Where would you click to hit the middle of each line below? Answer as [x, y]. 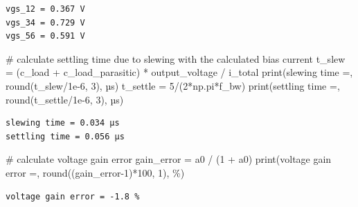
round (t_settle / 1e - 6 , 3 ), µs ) [65, 99]
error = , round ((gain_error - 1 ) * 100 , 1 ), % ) [95, 172]
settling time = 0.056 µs [65, 136]
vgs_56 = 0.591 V [45, 36]
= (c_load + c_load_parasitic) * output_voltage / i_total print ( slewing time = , [179, 72]
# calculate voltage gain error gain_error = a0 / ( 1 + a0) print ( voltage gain [169, 159]
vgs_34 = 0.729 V [45, 22]
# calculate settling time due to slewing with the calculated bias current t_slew [176, 58]
